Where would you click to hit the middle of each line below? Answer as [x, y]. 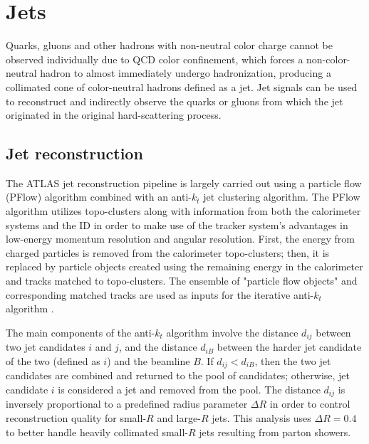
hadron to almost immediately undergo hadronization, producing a [186, 73]
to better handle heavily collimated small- [97, 432]
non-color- [328, 59]
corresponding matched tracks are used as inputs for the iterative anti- [160, 294]
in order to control [310, 404]
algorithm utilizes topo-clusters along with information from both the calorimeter [183, 211]
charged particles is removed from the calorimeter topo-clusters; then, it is [168, 252]
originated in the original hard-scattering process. [114, 115]
